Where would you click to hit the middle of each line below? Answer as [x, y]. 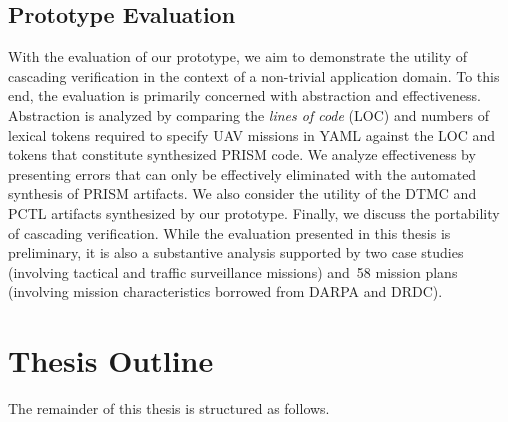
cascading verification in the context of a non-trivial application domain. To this [254, 75]
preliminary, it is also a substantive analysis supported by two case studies [236, 252]
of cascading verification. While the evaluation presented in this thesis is [229, 232]
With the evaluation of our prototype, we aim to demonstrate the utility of [238, 56]
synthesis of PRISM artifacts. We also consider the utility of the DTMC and [242, 193]
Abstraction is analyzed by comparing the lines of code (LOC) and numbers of [248, 114]
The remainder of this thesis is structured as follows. [169, 408]
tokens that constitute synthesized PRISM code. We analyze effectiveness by [242, 154]
